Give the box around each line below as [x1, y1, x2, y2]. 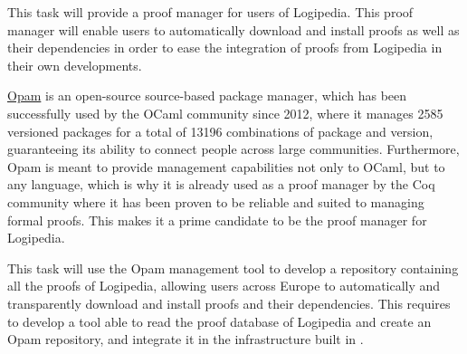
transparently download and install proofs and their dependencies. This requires [7, 293, 451, 312]
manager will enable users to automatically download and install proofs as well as [7, 20, 460, 39]
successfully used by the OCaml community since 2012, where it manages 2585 [7, 103, 443, 122]
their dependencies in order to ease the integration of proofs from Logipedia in [7, 38, 443, 57]
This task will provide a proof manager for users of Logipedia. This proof [7, 3, 414, 21]
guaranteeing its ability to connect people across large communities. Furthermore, [7, 139, 460, 158]
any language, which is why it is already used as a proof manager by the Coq [7, 175, 435, 194]
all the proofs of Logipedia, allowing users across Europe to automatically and [7, 276, 441, 295]
